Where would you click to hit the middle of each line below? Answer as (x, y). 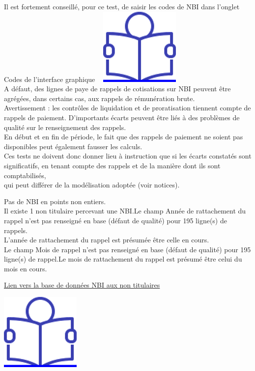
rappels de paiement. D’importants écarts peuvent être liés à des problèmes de (122, 117)
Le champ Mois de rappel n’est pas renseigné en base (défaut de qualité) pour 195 (127, 249)
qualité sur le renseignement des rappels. (65, 127)
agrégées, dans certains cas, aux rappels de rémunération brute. (99, 98)
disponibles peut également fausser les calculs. (73, 146)
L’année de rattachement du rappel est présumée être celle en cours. (107, 240)
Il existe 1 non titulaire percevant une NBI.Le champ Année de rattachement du (125, 211)
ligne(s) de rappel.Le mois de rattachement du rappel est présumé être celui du (123, 259)
